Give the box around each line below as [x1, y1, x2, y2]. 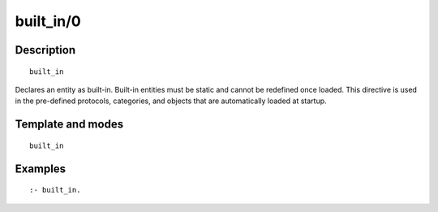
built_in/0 [15, 12, 81, 30]
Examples [15, 162, 67, 175]
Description [15, 43, 76, 57]
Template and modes [15, 118, 124, 132]
